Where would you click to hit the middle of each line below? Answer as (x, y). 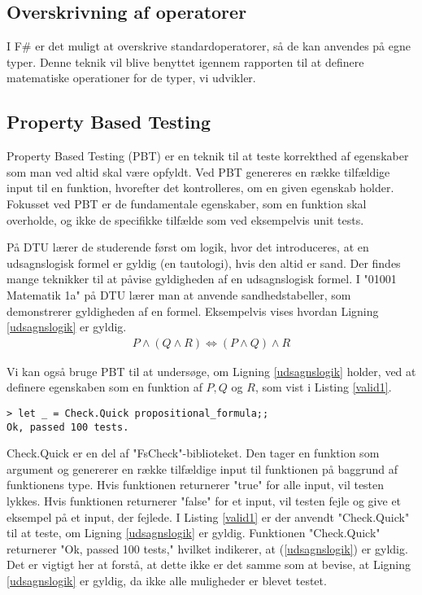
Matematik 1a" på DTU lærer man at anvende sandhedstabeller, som (179, 294)
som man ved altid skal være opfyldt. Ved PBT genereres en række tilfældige (198, 171)
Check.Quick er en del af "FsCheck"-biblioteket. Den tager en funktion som (193, 453)
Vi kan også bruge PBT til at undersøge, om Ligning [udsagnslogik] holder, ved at (211, 371)
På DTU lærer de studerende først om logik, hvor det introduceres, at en (188, 247)
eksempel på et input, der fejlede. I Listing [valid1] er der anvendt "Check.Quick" (208, 516)
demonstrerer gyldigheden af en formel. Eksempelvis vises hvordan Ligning (193, 311)
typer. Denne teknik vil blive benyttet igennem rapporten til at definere (185, 61)
